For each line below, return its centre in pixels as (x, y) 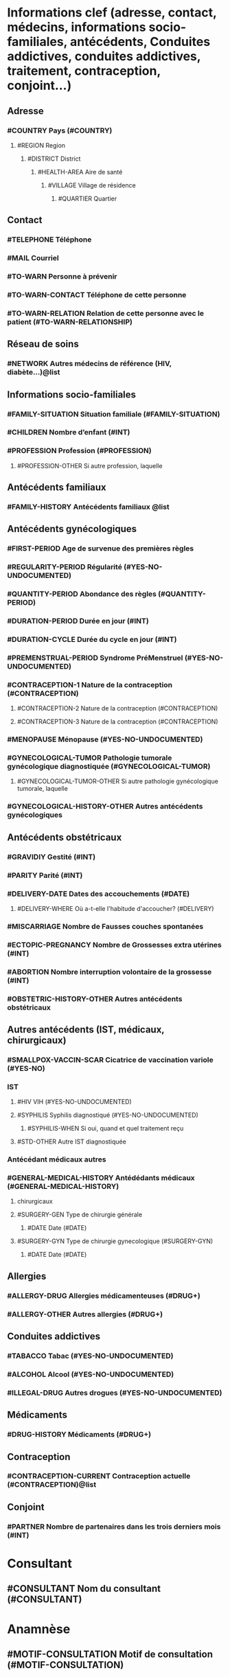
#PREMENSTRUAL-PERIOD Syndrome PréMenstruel (95, 658)
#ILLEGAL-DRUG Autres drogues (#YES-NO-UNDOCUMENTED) (115, 1393)
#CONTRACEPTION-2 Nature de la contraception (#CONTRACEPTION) (117, 708)
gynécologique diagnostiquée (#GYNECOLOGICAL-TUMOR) (109, 767)
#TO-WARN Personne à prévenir (62, 277)
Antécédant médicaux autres (57, 1159)
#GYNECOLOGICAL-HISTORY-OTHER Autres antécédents (105, 807)
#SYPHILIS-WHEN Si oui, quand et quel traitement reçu (105, 1129)
